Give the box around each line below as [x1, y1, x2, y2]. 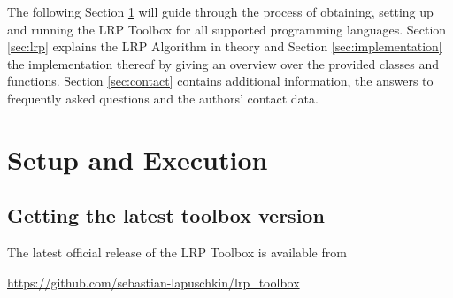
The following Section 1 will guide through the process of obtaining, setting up [7, 3, 434, 20]
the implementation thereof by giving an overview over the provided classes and [7, 54, 440, 73]
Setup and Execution [7, 141, 268, 177]
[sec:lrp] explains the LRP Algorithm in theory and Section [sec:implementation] [7, 37, 442, 56]
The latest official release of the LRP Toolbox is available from [7, 243, 347, 262]
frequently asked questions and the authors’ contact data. [7, 88, 319, 107]
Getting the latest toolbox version [7, 202, 325, 229]
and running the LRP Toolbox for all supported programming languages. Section [7, 19, 447, 38]
